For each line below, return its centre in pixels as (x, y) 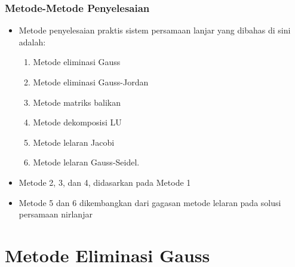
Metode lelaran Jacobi (74, 142)
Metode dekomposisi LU (77, 122)
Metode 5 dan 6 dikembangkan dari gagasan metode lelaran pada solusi (150, 202)
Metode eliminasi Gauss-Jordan (91, 82)
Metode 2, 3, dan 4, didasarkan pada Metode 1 (105, 182)
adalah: (32, 42)
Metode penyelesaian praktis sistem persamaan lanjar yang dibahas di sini (155, 30)
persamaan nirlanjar (56, 214)
